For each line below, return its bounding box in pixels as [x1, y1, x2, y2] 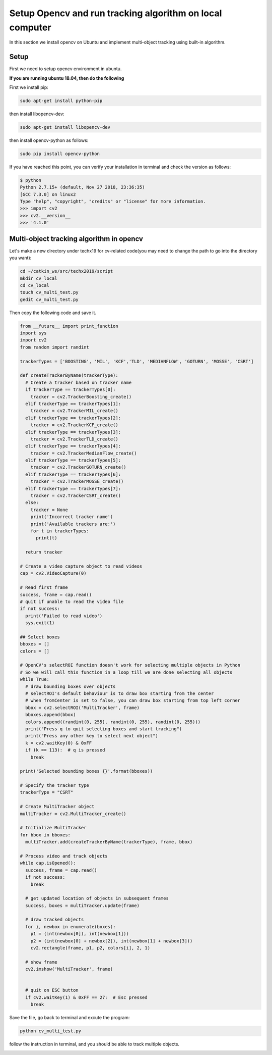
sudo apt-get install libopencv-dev [20, 124, 111, 130]
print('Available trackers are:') [30, 521, 116, 527]
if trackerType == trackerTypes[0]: [25, 387, 116, 392]
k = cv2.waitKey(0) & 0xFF [25, 740, 92, 746]
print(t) [36, 535, 57, 541]
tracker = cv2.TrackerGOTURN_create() [30, 465, 126, 470]
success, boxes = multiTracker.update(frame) [25, 902, 140, 909]
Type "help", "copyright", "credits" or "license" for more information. [20, 198, 206, 205]
